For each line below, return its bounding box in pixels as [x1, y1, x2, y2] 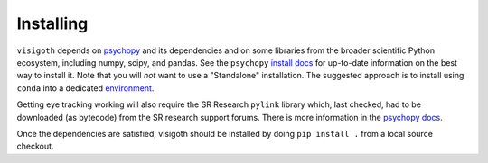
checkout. [16, 140, 54, 152]
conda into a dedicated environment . [16, 82, 155, 94]
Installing [16, 14, 89, 33]
